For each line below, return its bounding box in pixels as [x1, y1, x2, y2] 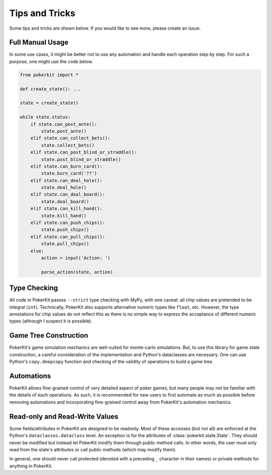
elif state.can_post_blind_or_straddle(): [30, 149, 137, 155]
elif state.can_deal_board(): [30, 192, 105, 197]
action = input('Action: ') [41, 255, 111, 261]
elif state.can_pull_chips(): [30, 234, 105, 240]
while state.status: [20, 114, 71, 120]
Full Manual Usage [9, 38, 69, 47]
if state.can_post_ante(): [30, 121, 98, 127]
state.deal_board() [41, 199, 89, 204]
